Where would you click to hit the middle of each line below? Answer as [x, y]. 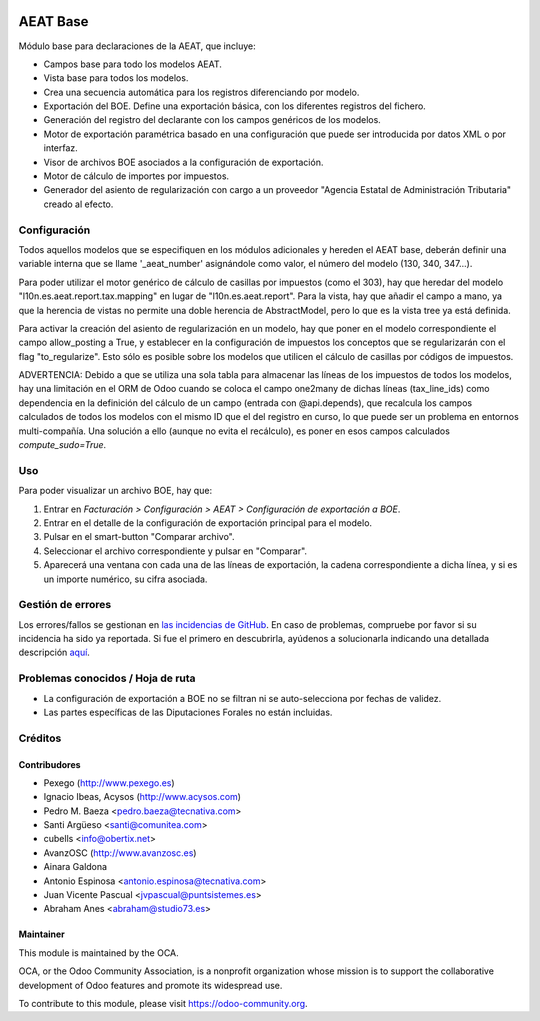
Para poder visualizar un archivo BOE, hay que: [115, 491]
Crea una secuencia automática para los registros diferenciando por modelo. [201, 92]
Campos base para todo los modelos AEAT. [132, 64]
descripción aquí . [54, 652]
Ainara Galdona [75, 867]
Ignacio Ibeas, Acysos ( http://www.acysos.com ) [142, 797]
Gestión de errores [65, 605]
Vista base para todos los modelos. [116, 78]
